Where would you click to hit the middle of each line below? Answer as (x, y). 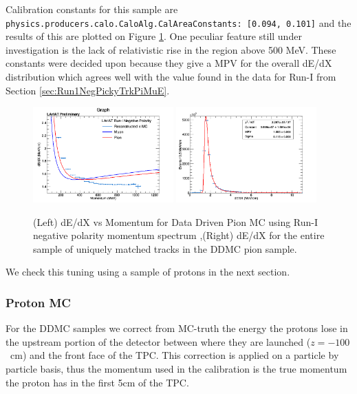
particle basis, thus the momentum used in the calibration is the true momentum (176, 368)
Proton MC (38, 302)
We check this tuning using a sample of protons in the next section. (148, 272)
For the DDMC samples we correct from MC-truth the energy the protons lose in (177, 328)
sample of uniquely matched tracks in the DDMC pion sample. (165, 248)
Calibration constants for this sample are (92, 9)
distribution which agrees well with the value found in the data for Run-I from (171, 77)
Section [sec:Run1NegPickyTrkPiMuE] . (88, 90)
